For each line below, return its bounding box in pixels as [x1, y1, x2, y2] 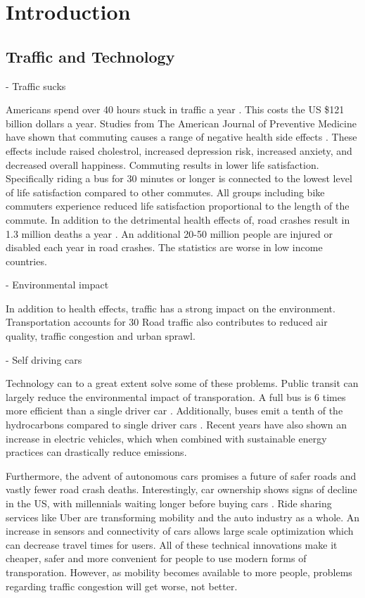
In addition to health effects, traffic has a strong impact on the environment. [6, 300, 335, 315]
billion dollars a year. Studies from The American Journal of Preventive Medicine [6, 115, 357, 130]
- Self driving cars [6, 352, 82, 367]
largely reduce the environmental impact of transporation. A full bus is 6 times [6, 389, 346, 404]
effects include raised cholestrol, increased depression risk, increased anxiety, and [6, 143, 352, 158]
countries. [6, 253, 47, 268]
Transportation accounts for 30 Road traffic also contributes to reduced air [6, 314, 328, 329]
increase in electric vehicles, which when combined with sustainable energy [6, 431, 327, 445]
